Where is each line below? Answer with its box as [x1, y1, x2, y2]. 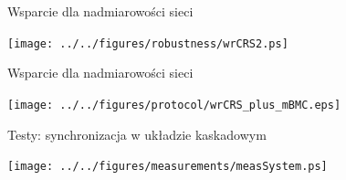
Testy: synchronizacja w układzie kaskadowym [7, 124, 267, 143]
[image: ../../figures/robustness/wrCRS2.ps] [7, 37, 288, 50]
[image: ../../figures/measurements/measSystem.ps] [7, 160, 328, 174]
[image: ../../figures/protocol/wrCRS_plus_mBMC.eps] [7, 98, 341, 111]
